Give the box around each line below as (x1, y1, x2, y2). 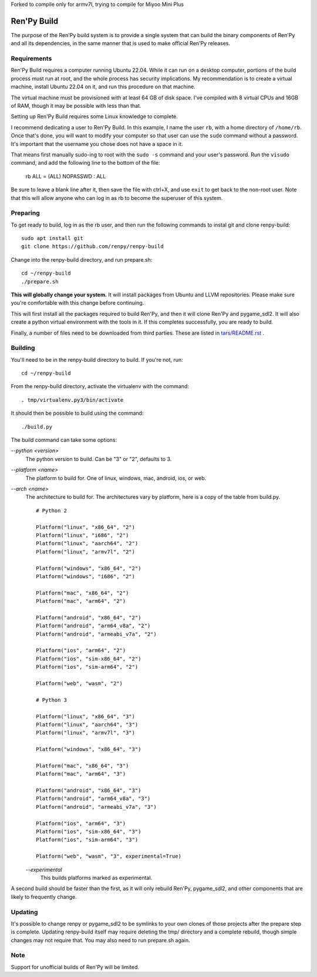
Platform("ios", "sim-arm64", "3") (36, 836, 139, 843)
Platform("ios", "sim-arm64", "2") (36, 663, 139, 671)
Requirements (11, 55, 52, 63)
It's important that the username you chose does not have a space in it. (11, 140, 183, 147)
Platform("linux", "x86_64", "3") (36, 713, 135, 720)
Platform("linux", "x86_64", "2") (36, 523, 135, 531)
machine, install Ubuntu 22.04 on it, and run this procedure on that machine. (11, 83, 196, 91)
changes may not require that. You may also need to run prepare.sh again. (11, 936, 190, 943)
